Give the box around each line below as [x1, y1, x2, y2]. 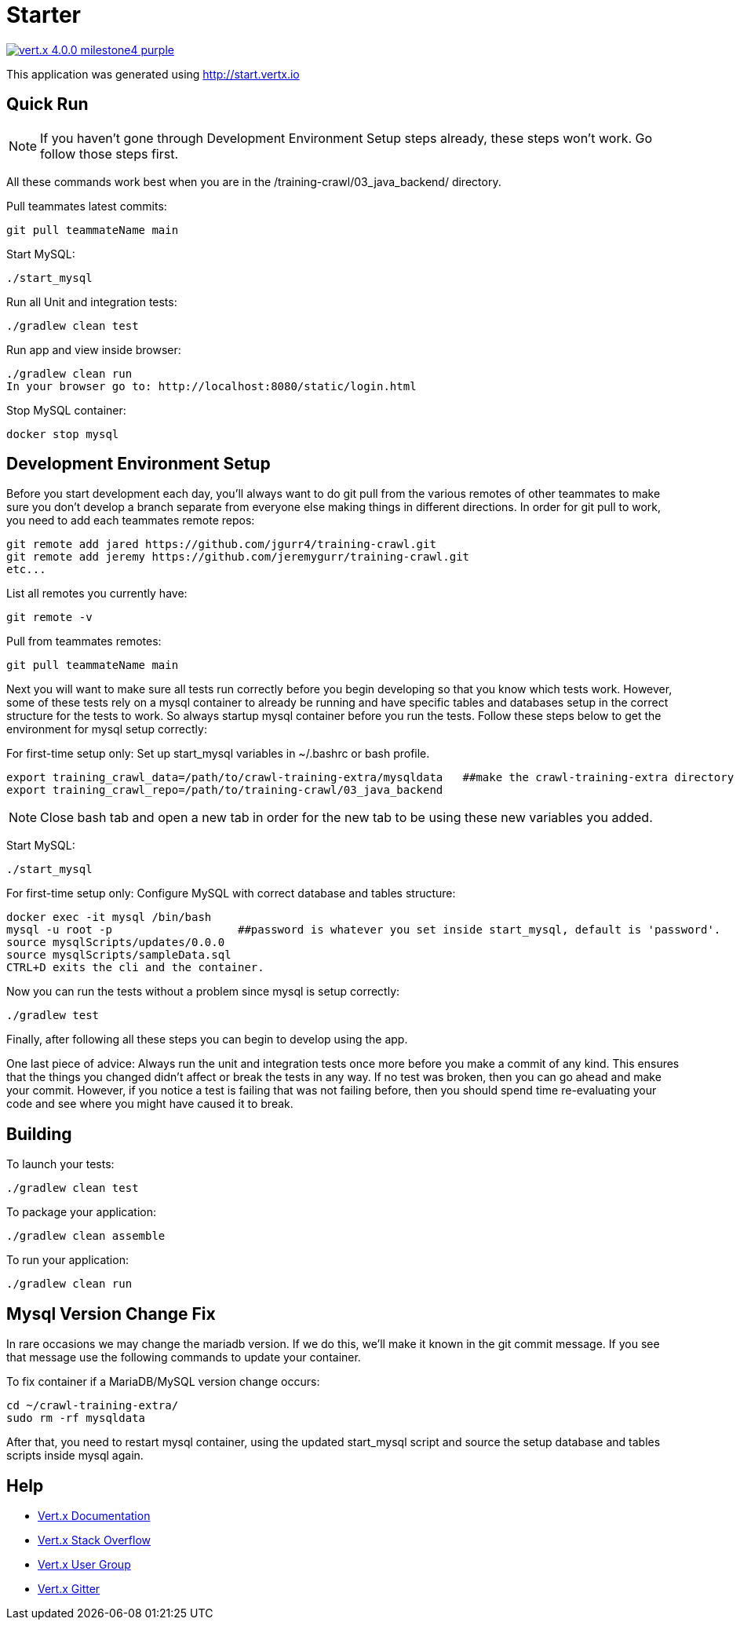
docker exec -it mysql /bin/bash [6, 911, 212, 924]
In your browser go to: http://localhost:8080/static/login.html [6, 379, 417, 393]
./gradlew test [6, 1009, 100, 1022]
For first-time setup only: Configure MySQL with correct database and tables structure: [6, 886, 456, 901]
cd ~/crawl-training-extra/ [6, 1399, 179, 1412]
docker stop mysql [6, 427, 119, 440]
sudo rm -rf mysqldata [6, 1412, 146, 1425]
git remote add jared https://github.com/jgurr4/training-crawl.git [6, 538, 436, 551]
